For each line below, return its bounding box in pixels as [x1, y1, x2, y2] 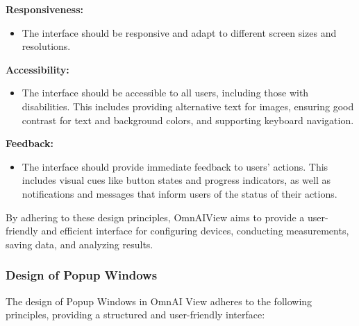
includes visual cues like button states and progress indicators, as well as [22, 173, 331, 187]
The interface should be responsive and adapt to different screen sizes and [22, 25, 337, 40]
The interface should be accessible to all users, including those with [22, 85, 309, 100]
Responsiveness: [6, 2, 83, 16]
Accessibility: [6, 62, 69, 76]
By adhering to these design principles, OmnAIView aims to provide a [6, 209, 305, 224]
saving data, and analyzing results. [6, 237, 153, 251]
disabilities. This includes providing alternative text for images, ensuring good [22, 98, 354, 113]
